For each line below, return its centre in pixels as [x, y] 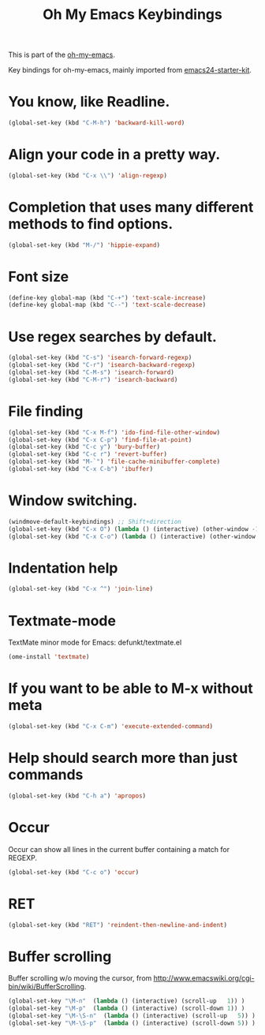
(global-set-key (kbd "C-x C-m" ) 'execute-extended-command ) [111, 727]
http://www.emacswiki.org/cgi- [204, 978]
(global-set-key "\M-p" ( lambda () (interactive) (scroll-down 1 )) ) [127, 1009]
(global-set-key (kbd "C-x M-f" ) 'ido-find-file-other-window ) [114, 432]
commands [46, 775]
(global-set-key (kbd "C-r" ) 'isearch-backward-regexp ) [102, 365]
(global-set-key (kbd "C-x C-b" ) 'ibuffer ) [81, 469]
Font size [39, 276]
